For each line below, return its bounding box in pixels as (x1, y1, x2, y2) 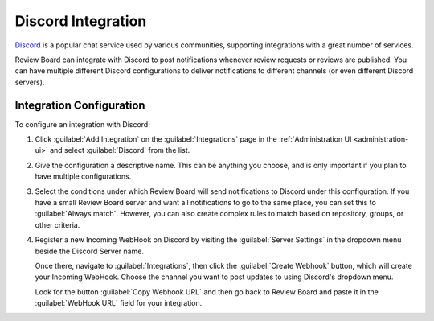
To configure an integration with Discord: (14, 119, 150, 129)
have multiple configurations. (35, 171, 132, 181)
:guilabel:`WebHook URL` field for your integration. (35, 298, 203, 308)
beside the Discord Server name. (35, 246, 145, 256)
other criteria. (35, 220, 80, 229)
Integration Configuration (14, 98, 145, 112)
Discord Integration (14, 12, 147, 30)
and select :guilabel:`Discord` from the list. (49, 146, 190, 155)
